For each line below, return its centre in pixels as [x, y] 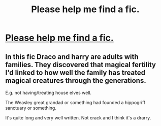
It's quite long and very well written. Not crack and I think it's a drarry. [78, 118]
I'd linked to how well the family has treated [75, 72]
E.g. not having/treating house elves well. [49, 93]
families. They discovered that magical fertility [81, 65]
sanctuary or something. [31, 108]
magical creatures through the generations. [76, 81]
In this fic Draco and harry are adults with [72, 57]
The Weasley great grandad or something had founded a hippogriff [75, 102]
